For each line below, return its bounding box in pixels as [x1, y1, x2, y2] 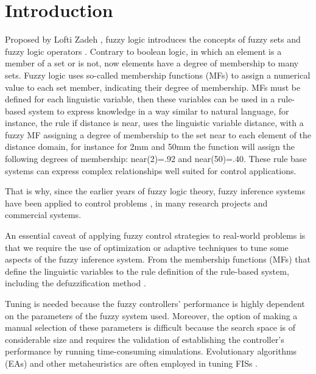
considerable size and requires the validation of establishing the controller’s [5, 333, 284, 345]
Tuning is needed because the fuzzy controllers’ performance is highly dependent [5, 297, 305, 309]
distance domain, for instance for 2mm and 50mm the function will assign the [5, 140, 295, 153]
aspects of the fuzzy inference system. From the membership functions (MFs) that [5, 253, 311, 266]
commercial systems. [5, 208, 82, 221]
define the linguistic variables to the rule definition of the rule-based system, [5, 264, 289, 277]
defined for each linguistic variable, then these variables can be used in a [5, 93, 275, 105]
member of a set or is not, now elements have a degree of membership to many [5, 57, 299, 69]
